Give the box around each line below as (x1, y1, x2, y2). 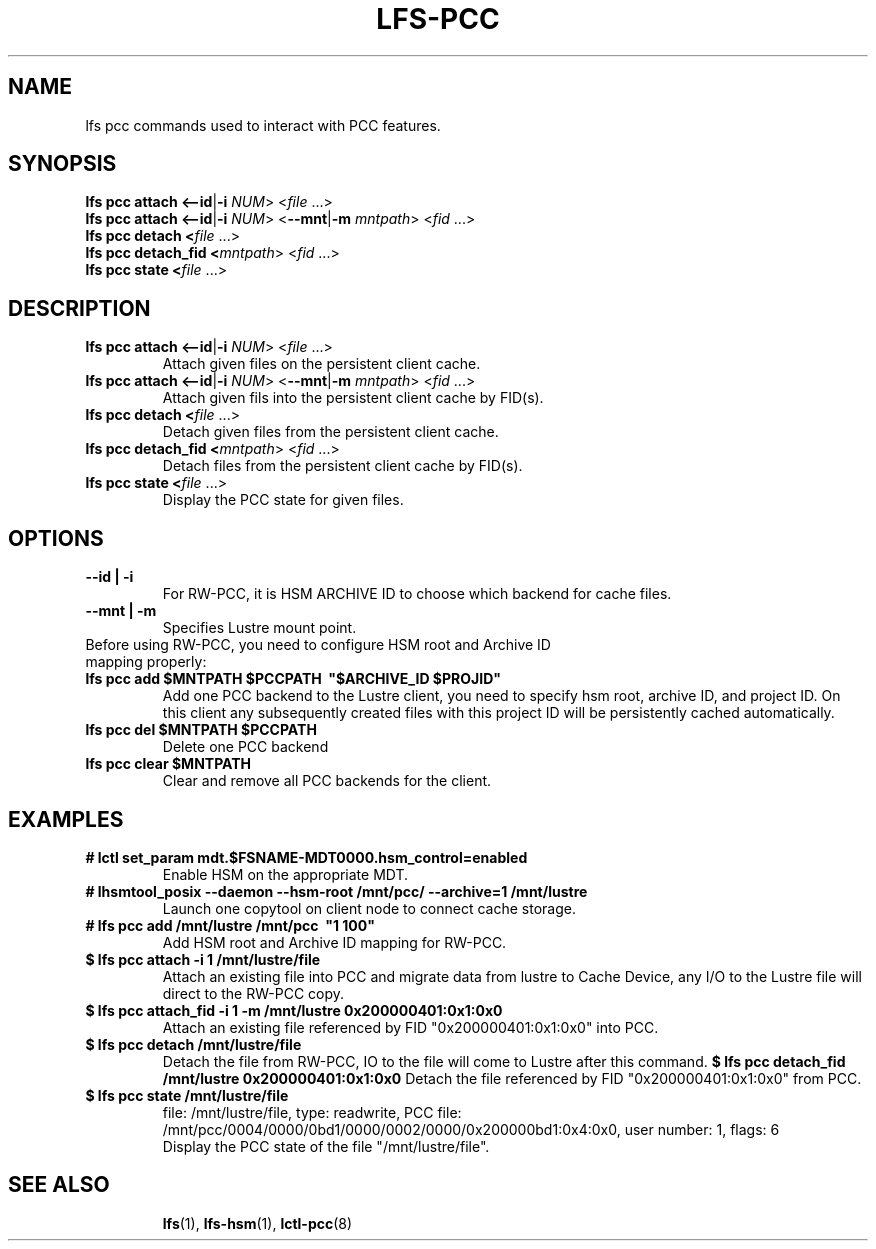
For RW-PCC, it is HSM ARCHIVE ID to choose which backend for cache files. (162, 585, 672, 603)
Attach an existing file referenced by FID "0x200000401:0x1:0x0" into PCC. (162, 1018, 659, 1036)
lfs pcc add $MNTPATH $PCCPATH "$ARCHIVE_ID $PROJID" (85, 670, 502, 688)
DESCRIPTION (8, 295, 151, 321)
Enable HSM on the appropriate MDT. (162, 865, 409, 883)
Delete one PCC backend (162, 738, 329, 756)
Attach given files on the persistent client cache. (162, 355, 481, 373)
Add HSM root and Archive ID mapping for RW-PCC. (162, 933, 507, 951)
